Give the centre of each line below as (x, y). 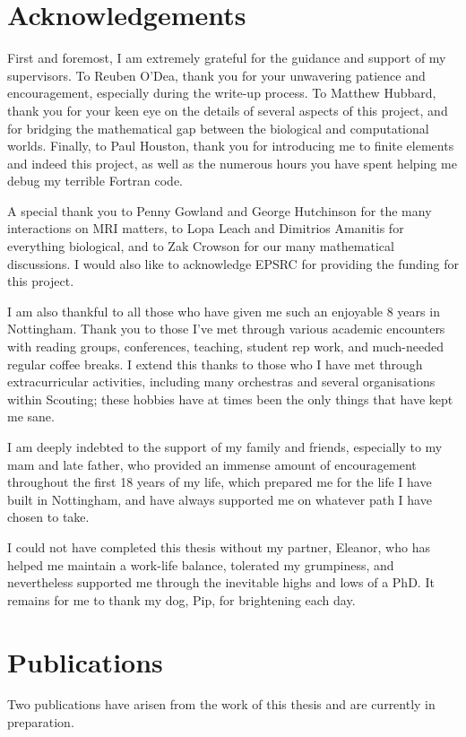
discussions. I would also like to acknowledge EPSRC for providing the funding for (233, 263)
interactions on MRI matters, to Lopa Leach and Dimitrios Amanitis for (206, 228)
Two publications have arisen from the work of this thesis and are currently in (221, 704)
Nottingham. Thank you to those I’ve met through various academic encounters (226, 329)
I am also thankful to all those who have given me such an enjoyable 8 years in (224, 311)
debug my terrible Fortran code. (95, 181)
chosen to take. (48, 517)
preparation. (41, 722)
